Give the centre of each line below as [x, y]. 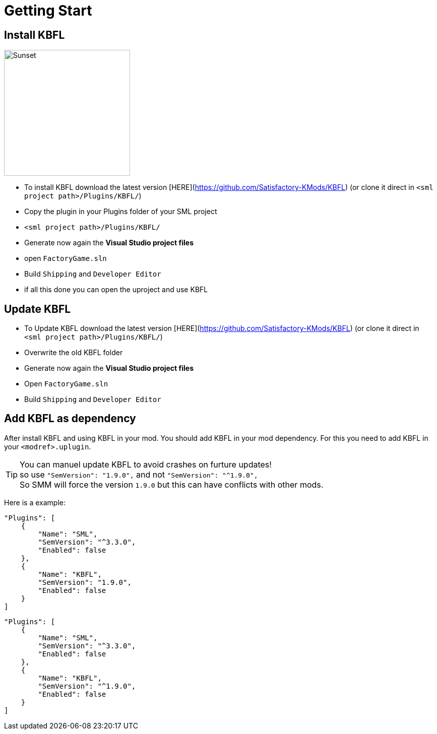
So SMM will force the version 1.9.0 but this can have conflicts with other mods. [172, 484]
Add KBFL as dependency [70, 419]
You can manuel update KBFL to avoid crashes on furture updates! [146, 464]
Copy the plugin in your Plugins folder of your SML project [121, 212]
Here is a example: [35, 502]
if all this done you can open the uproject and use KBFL [116, 290]
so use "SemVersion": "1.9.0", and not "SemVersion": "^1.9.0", [139, 474]
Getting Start [48, 11]
